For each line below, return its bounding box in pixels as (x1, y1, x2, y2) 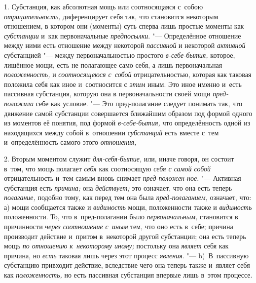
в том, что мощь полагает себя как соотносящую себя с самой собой (4, 163, 211, 173)
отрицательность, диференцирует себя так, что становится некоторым (4, 11, 219, 21)
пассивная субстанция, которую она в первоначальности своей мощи (4, 88, 211, 99)
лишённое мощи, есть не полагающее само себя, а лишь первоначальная (4, 59, 222, 70)
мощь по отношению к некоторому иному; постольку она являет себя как (4, 241, 229, 251)
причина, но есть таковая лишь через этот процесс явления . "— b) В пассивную (4, 250, 249, 260)
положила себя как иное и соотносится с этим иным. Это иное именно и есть (4, 79, 242, 89)
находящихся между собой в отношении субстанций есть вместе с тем (4, 127, 219, 137)
